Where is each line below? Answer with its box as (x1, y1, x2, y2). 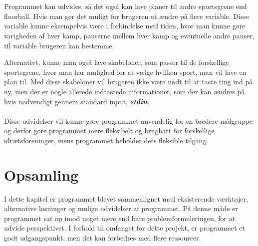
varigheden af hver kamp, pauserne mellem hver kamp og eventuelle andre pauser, (4, 30, 255, 40)
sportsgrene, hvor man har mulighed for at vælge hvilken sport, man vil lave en (4, 66, 247, 77)
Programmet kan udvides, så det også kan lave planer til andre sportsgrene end (4, 1, 247, 11)
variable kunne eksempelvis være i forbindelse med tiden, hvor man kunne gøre (4, 20, 246, 31)
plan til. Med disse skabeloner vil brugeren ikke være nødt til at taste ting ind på (4, 76, 253, 87)
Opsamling (4, 164, 79, 185)
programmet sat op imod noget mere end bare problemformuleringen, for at (4, 213, 236, 223)
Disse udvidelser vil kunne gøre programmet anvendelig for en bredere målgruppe (4, 115, 253, 126)
